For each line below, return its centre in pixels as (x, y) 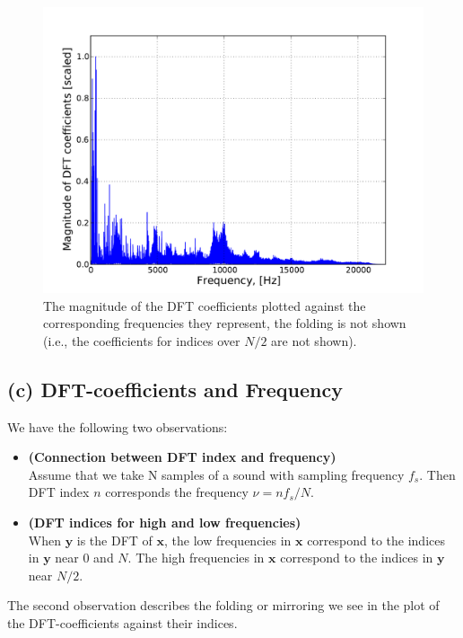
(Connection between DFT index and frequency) (182, 457)
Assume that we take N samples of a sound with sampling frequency (216, 474)
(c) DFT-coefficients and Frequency (175, 389)
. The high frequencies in (196, 558)
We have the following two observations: (118, 426)
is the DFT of (114, 540)
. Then (437, 474)
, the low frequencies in (228, 540)
